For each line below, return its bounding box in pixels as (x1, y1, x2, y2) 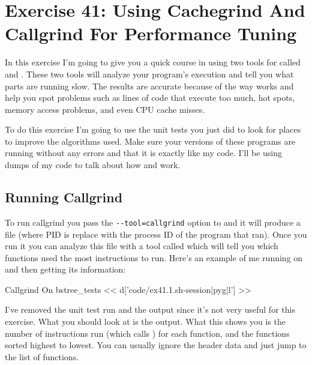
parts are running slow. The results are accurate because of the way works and (5, 79, 294, 92)
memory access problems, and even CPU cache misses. (5, 103, 205, 115)
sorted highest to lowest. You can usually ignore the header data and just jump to (5, 339, 307, 351)
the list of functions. (5, 350, 79, 363)
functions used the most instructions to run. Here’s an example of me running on (5, 251, 303, 264)
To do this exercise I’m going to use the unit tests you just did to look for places (5, 123, 301, 136)
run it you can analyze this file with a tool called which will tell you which (5, 240, 278, 252)
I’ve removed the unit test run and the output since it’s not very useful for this (5, 303, 295, 316)
